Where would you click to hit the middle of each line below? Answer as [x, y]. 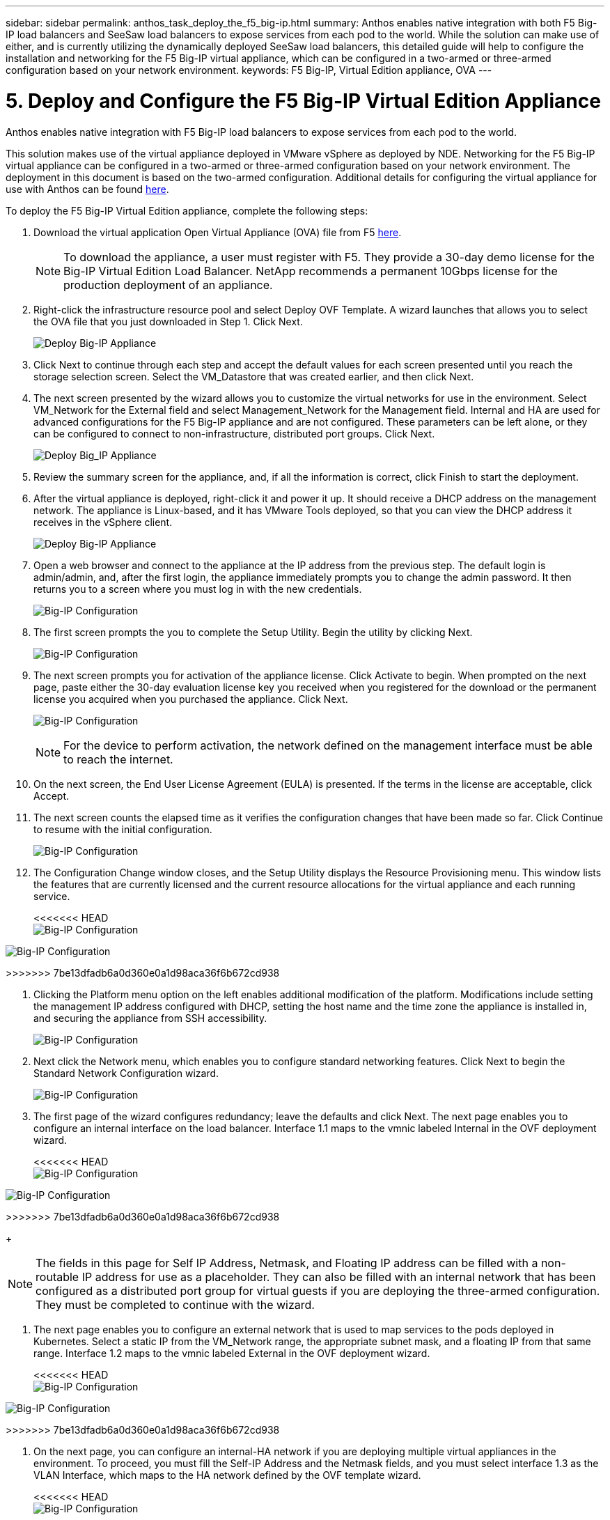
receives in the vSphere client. [103, 522]
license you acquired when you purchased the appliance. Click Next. [191, 699]
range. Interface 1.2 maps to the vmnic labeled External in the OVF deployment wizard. [232, 1353]
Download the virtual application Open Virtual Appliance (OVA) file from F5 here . [218, 232]
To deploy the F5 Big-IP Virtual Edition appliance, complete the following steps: [187, 210]
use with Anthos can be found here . [87, 189]
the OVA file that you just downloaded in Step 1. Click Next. [168, 321]
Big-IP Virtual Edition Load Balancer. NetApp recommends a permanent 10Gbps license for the [311, 271]
